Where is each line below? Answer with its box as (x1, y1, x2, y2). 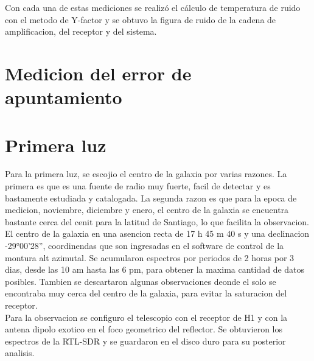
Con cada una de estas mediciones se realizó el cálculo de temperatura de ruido (5, 1, 301, 13)
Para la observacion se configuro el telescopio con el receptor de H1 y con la (5, 310, 288, 323)
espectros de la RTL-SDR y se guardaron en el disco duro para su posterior (5, 334, 286, 347)
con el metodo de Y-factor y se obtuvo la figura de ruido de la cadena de (5, 13, 276, 26)
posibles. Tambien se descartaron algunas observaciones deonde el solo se (5, 275, 276, 287)
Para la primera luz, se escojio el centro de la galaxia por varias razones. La (5, 167, 287, 180)
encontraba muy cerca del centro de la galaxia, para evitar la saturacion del (5, 287, 287, 300)
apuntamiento (5, 85, 122, 110)
